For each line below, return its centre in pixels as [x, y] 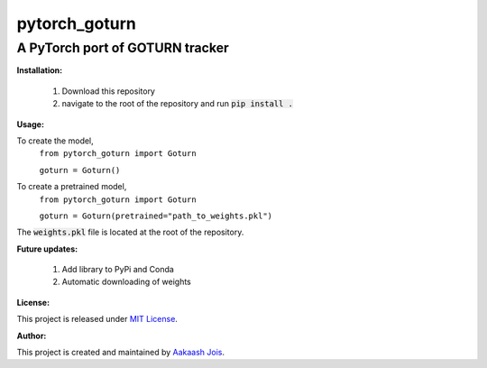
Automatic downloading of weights [126, 282]
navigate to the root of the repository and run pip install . [177, 104]
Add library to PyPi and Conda [118, 270]
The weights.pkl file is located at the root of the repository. [130, 232]
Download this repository [108, 91]
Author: [32, 336]
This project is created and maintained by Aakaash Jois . [121, 353]
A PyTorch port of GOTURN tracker [123, 48]
